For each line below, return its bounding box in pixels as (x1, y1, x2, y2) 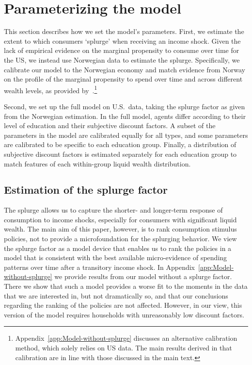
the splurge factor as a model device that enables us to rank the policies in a (4, 243, 232, 253)
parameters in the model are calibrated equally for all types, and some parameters (4, 130, 248, 140)
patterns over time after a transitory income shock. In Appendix (4, 262, 195, 272)
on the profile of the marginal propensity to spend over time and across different (4, 74, 243, 84)
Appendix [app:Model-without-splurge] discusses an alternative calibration (15, 333, 237, 343)
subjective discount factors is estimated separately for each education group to (4, 149, 237, 159)
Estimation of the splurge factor (4, 182, 168, 197)
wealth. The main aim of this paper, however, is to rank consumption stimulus (4, 224, 237, 234)
